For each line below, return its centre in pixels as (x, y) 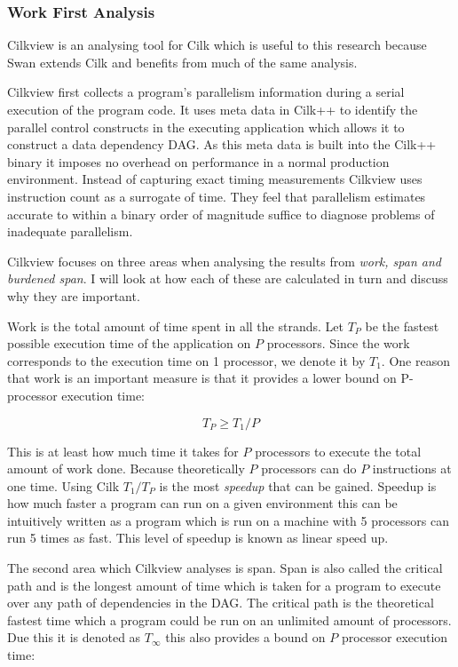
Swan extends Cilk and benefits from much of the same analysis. (182, 62)
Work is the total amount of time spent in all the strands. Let (175, 326)
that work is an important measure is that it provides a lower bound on (202, 378)
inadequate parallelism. (70, 231)
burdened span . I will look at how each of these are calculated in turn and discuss (228, 278)
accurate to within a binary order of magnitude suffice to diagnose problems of (221, 214)
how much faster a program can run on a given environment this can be (202, 503)
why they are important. (74, 295)
